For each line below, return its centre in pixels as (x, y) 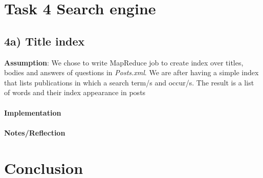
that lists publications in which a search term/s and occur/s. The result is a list (129, 82)
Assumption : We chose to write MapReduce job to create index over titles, (124, 62)
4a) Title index (45, 41)
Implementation (33, 112)
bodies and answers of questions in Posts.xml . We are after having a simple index (131, 72)
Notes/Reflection (35, 132)
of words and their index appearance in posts (75, 92)
